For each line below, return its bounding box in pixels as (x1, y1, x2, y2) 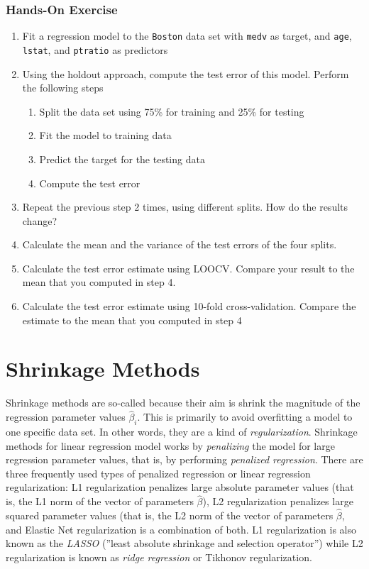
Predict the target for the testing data (39, 151, 205, 166)
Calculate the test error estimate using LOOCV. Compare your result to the (22, 260, 355, 275)
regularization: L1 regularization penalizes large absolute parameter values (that (6, 480, 354, 495)
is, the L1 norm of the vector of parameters (6, 494, 194, 509)
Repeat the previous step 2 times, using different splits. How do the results (22, 199, 348, 214)
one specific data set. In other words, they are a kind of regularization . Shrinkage (6, 424, 358, 438)
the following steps (22, 80, 104, 95)
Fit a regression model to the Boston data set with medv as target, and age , (22, 28, 352, 43)
